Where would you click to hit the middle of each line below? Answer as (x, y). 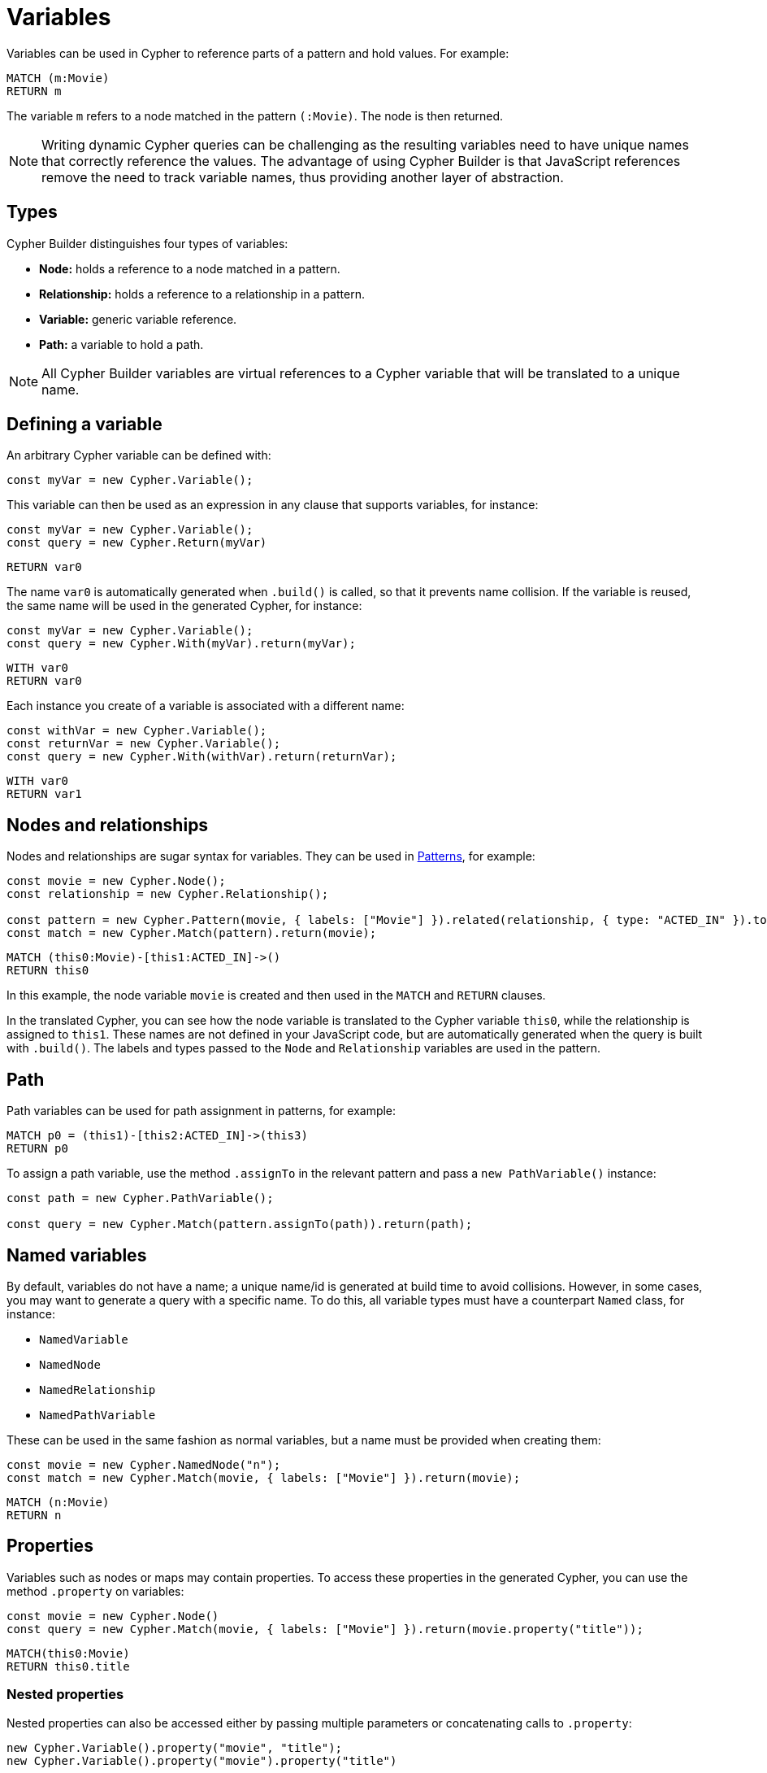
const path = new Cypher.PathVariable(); (140, 1198)
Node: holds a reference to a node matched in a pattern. (190, 268)
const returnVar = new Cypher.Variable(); (144, 744)
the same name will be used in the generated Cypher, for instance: (184, 606)
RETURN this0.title (68, 1666)
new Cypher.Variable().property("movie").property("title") (202, 1760)
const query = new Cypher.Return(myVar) (137, 543)
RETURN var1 (44, 794)
